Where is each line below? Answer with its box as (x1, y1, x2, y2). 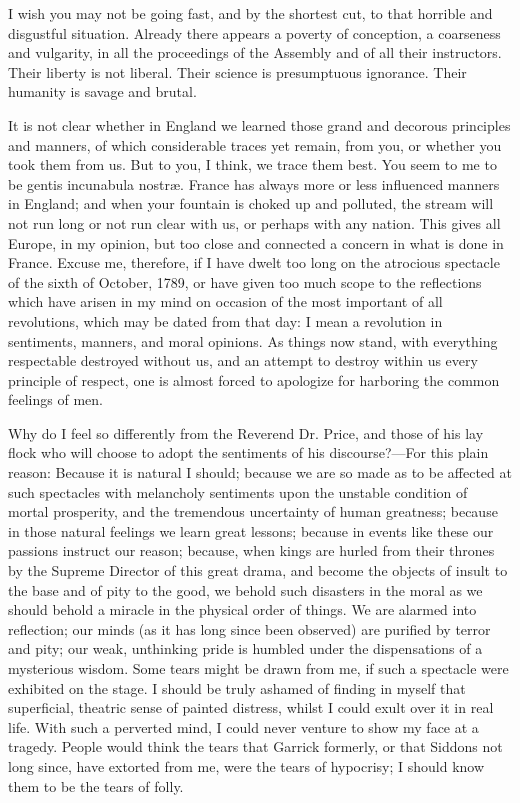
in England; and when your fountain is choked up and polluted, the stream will (8, 193, 494, 214)
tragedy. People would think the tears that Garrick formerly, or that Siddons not (8, 736, 503, 757)
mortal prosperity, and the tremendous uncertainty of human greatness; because (8, 501, 498, 522)
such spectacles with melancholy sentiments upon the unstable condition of (8, 481, 468, 502)
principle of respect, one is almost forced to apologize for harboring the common (8, 369, 500, 390)
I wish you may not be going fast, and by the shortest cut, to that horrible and (8, 3, 493, 23)
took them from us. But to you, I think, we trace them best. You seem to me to (8, 154, 497, 175)
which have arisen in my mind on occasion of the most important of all (8, 291, 443, 312)
